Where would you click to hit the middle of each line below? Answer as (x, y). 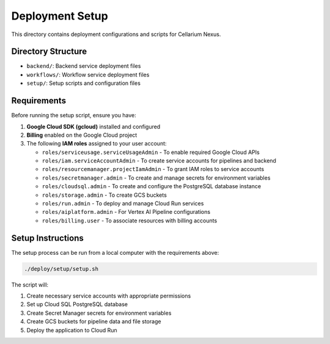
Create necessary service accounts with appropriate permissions (109, 296)
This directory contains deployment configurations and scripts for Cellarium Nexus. (116, 34)
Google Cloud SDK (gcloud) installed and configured (94, 126)
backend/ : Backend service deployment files (84, 66)
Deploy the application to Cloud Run (72, 330)
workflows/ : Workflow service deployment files (88, 75)
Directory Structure (49, 52)
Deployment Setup (60, 16)
